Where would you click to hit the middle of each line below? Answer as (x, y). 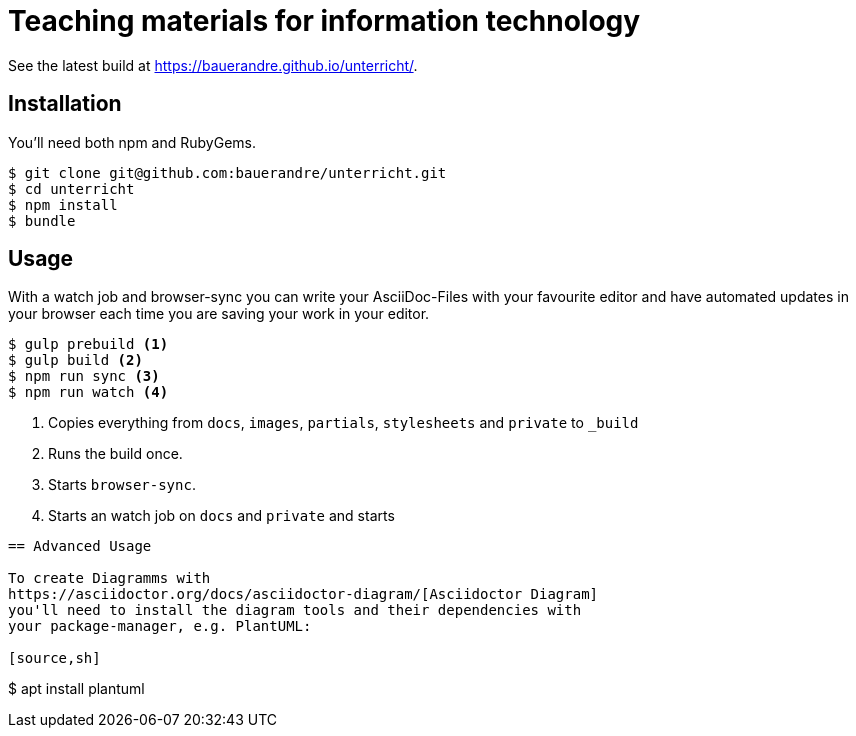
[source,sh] (54, 658)
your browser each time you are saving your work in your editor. (219, 314)
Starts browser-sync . (122, 485)
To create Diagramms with (109, 578)
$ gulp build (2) (75, 360)
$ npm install (63, 204)
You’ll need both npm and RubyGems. (132, 142)
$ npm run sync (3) (84, 376)
